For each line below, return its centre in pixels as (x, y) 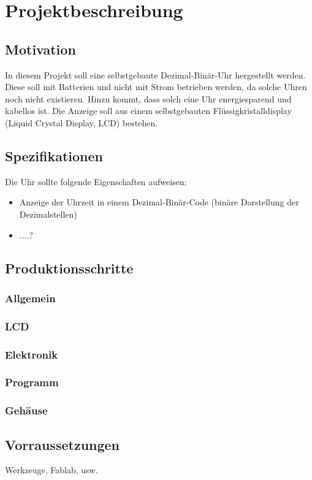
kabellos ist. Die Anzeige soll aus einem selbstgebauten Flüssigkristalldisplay (148, 111)
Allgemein (30, 298)
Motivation (40, 49)
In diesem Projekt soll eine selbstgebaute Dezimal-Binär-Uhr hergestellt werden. (155, 74)
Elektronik (32, 354)
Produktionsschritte (69, 268)
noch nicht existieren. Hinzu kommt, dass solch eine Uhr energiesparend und (148, 98)
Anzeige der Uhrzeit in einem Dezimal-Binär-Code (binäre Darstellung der (159, 202)
